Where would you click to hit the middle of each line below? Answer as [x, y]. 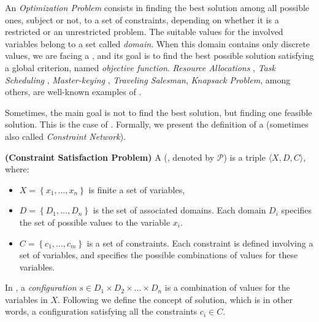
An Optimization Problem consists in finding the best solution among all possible [157, 7]
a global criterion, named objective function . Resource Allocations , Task [140, 67]
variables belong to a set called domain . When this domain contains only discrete [158, 43]
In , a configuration [41, 287]
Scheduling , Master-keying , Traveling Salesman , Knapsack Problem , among [148, 79]
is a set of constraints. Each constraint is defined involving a [200, 243]
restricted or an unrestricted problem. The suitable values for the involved [144, 32]
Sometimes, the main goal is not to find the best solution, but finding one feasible [159, 112]
